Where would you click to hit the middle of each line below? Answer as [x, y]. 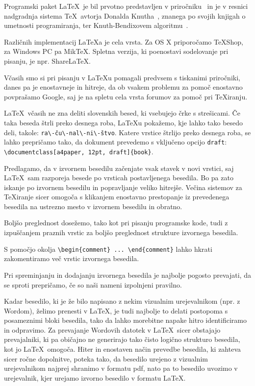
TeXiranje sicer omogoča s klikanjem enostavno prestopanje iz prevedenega [117, 197]
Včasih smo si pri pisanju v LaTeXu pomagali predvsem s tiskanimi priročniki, [122, 77]
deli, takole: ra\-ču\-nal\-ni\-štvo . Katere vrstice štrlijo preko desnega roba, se [127, 132]
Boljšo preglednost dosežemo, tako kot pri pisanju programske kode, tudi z [116, 223]
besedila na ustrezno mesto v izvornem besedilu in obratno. [93, 206]
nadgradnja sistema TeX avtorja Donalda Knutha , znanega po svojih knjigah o [125, 15]
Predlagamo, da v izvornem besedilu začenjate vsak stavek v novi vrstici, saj [119, 168]
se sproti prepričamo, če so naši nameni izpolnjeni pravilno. [93, 284]
